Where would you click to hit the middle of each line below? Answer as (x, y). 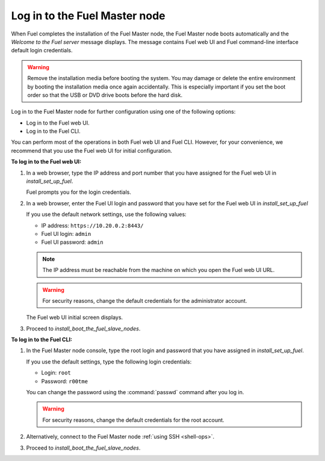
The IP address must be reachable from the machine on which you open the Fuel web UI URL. (159, 270)
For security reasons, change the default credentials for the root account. (134, 420)
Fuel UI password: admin (72, 242)
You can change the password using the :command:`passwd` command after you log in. (135, 392)
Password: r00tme (65, 381)
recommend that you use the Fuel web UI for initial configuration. (92, 150)
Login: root (56, 373)
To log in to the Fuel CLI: (42, 339)
